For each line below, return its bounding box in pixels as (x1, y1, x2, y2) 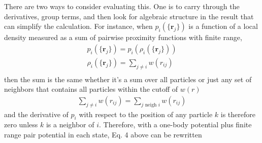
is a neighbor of (46, 119, 94, 130)
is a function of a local (188, 21, 258, 31)
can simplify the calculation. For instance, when (4, 21, 153, 31)
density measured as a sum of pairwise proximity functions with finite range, (4, 32, 242, 43)
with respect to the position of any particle (79, 109, 213, 119)
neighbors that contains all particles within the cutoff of (4, 84, 178, 94)
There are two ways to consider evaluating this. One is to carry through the (4, 1, 240, 11)
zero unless (4, 119, 38, 130)
